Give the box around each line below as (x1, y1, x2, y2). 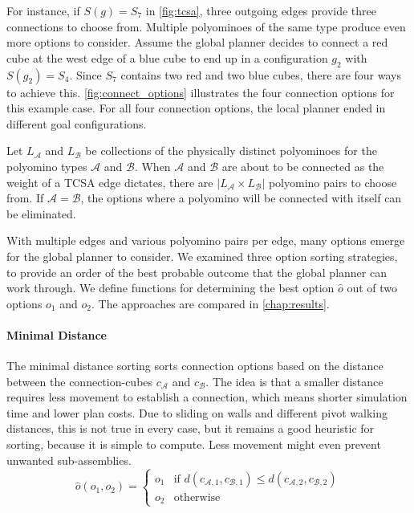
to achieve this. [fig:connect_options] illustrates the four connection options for (6, 83, 395, 100)
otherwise (173, 491, 221, 503)
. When (134, 157, 171, 174)
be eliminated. (6, 205, 76, 222)
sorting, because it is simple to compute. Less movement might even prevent (6, 436, 381, 453)
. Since (69, 66, 102, 83)
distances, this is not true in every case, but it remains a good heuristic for (6, 420, 375, 437)
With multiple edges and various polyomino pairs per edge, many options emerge (6, 232, 405, 249)
